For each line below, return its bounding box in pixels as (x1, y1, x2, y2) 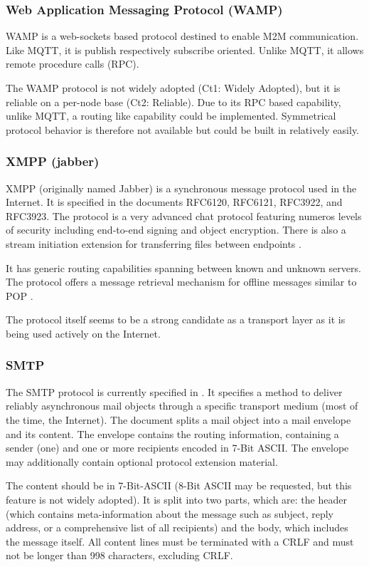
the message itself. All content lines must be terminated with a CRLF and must (6, 534, 354, 548)
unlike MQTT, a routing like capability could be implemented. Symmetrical (6, 108, 336, 123)
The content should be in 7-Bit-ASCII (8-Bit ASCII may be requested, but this (6, 478, 352, 493)
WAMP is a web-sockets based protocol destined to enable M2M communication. (6, 28, 359, 43)
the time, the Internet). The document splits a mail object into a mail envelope (6, 412, 351, 427)
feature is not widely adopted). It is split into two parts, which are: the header (6, 491, 347, 506)
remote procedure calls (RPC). (6, 56, 139, 71)
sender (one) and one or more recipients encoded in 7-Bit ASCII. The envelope (6, 440, 349, 455)
